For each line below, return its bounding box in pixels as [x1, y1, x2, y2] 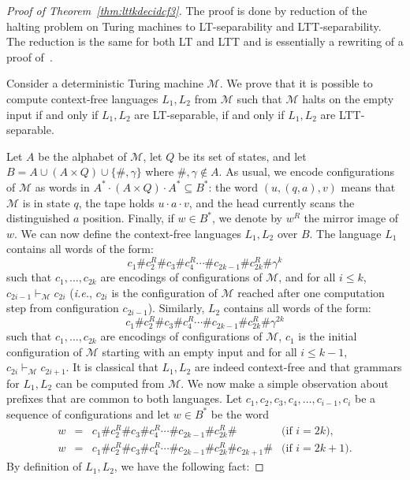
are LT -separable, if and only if [134, 106, 285, 122]
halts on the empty [302, 90, 394, 106]
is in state [22, 194, 70, 210]
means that [341, 178, 396, 195]
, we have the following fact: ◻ [114, 458, 264, 474]
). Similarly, [147, 300, 205, 316]
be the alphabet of [38, 147, 127, 164]
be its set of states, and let [177, 147, 307, 164]
